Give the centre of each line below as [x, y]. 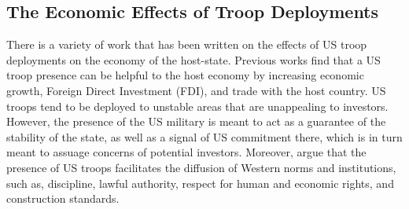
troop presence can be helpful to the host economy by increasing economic [185, 75]
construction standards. [63, 198]
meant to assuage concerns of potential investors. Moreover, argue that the [186, 152]
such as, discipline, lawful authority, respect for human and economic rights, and [200, 183]
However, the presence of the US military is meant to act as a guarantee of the [196, 121]
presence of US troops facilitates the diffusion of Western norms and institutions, [201, 167]
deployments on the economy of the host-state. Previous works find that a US [193, 59]
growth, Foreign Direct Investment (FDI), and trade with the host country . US [196, 90]
